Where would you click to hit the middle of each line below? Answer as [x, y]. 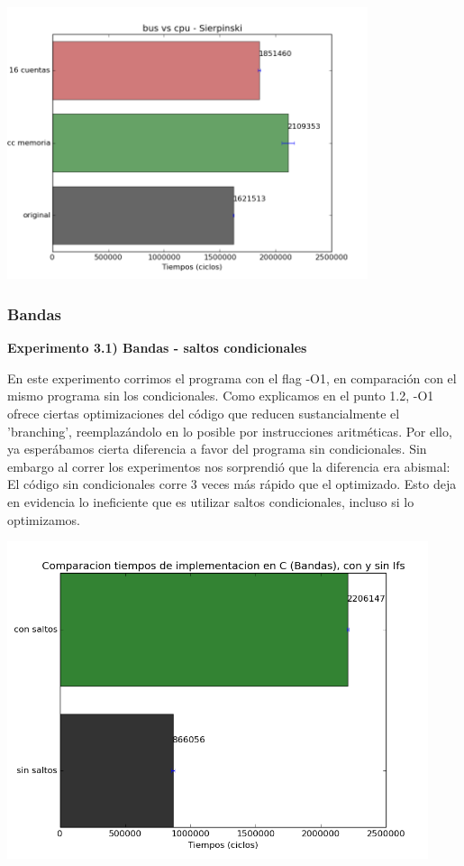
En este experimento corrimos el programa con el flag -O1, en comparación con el [232, 378]
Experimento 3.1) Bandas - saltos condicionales [157, 348]
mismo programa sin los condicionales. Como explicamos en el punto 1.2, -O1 [221, 396]
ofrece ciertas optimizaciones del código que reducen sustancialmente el [204, 414]
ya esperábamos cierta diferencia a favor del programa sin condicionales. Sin [217, 449]
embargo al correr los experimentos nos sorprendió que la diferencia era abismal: [229, 466]
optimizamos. [44, 519]
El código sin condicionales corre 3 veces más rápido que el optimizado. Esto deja [232, 484]
